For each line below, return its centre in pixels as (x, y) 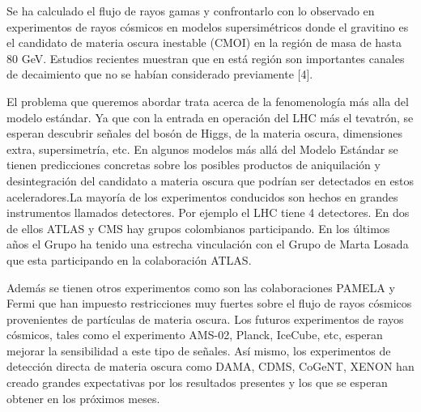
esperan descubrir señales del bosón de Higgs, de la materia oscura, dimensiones (204, 133)
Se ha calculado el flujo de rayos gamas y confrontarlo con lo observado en (191, 11)
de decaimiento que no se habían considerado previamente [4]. (160, 74)
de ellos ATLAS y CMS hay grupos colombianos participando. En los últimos (198, 228)
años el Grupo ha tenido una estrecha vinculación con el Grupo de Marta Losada (208, 244)
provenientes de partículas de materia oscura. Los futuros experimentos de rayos (205, 319)
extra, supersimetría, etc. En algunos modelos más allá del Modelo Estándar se (202, 149)
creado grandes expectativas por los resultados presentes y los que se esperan (197, 382)
